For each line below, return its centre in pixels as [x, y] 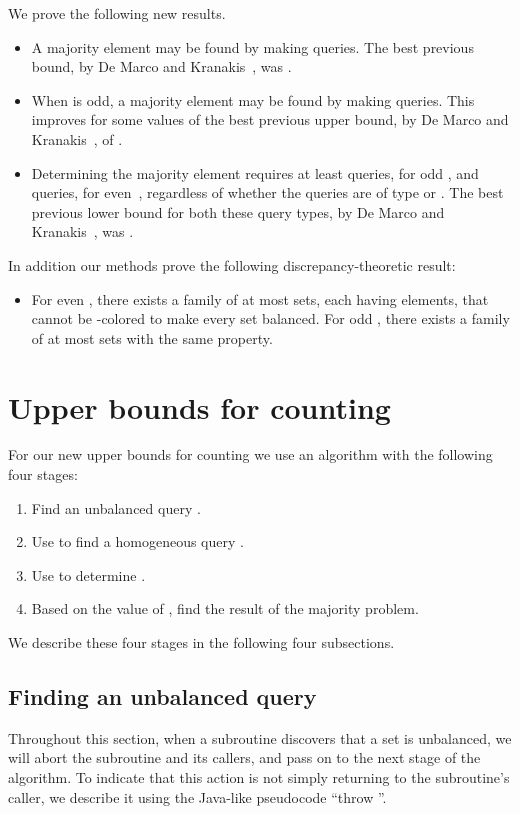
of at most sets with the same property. [152, 337]
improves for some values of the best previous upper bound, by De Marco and [270, 119]
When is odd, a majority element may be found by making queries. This [253, 99]
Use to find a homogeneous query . [137, 541]
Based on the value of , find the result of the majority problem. [225, 608]
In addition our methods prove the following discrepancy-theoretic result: [232, 264]
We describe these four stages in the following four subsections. [201, 642]
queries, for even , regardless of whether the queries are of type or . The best [267, 192]
